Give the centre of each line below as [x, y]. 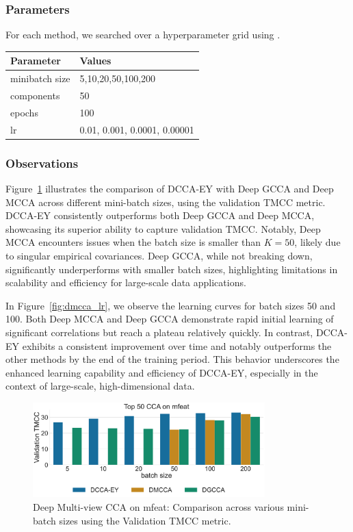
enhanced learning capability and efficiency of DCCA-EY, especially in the [162, 372]
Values [95, 61]
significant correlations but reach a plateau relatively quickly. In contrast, [159, 332]
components [35, 95]
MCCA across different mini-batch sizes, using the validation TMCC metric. [166, 202]
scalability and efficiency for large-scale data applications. [126, 282]
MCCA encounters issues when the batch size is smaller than [133, 242]
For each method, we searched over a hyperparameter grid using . [143, 35]
